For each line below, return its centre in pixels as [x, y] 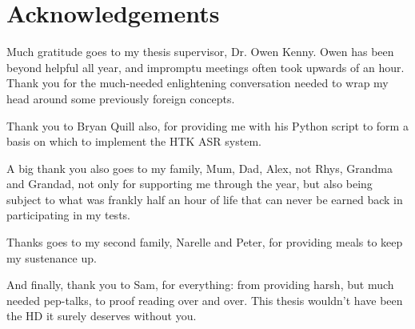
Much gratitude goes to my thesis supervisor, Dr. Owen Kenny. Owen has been [200, 52]
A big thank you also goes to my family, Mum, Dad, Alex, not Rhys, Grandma [200, 168]
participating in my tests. [68, 215]
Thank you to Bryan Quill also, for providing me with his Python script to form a [207, 125]
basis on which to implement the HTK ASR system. [134, 141]
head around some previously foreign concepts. [121, 98]
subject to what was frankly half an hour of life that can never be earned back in [205, 199]
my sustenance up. [52, 257]
